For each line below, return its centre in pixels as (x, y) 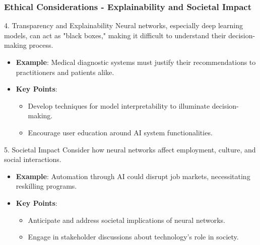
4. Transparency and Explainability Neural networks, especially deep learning (123, 25)
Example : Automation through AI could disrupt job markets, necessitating (133, 176)
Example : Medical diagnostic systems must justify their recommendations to (136, 62)
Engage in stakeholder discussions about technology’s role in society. (133, 237)
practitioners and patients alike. (65, 72)
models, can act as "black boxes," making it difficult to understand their (115, 35)
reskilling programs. (46, 186)
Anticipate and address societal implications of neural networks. (126, 220)
